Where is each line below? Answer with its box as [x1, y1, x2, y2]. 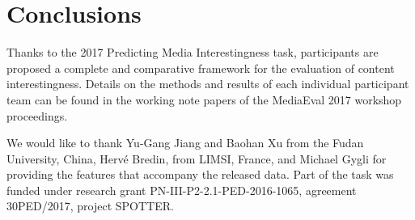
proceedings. [6, 107, 68, 124]
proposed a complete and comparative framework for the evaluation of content [6, 59, 395, 76]
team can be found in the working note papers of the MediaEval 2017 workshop [6, 91, 402, 108]
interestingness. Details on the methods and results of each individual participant [6, 75, 409, 92]
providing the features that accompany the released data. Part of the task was [6, 166, 394, 183]
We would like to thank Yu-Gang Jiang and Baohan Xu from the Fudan [6, 134, 364, 151]
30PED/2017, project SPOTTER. [6, 197, 174, 214]
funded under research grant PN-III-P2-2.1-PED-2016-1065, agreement [6, 181, 357, 198]
